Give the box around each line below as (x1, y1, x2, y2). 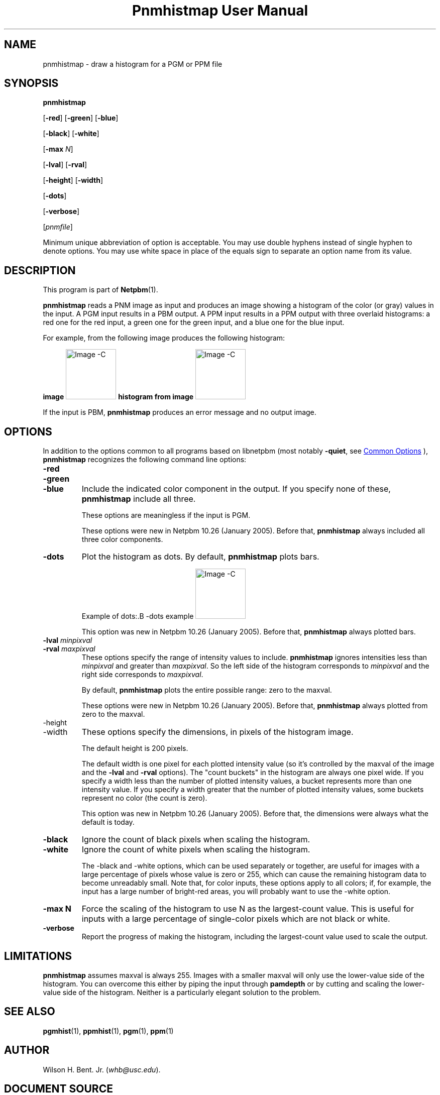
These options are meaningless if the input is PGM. (81, 511, 251, 520)
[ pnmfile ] (43, 223, 73, 232)
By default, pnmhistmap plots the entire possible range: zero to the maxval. (81, 686, 332, 695)
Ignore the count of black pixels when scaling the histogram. (81, 834, 310, 845)
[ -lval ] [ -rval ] (43, 160, 87, 169)
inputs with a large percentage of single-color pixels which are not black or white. (81, 914, 390, 924)
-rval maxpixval (43, 644, 95, 653)
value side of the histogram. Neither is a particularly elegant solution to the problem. (43, 988, 321, 997)
